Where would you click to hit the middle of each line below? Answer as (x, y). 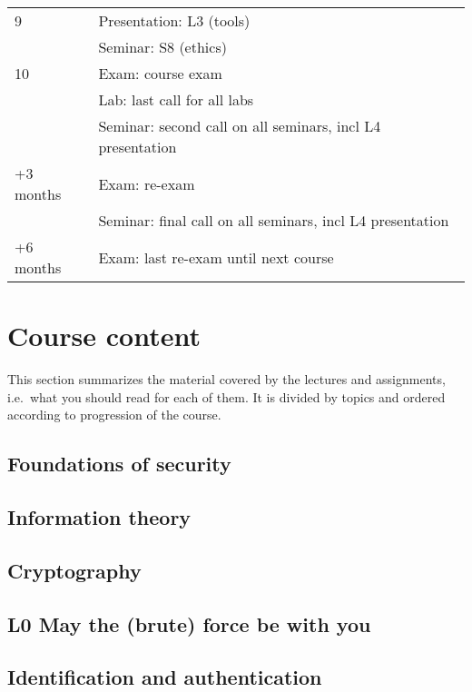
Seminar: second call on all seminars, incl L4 (240, 126)
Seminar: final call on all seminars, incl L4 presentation (274, 220)
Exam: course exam (160, 73)
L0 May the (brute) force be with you (189, 623)
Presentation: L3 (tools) (174, 20)
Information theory (99, 517)
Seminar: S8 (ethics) (162, 47)
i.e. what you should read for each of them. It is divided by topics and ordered (226, 396)
